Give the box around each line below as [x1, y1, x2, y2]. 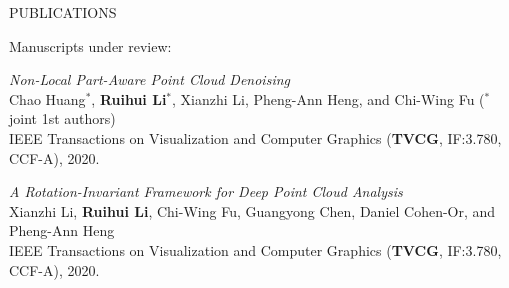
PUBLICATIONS [9, 2, 117, 22]
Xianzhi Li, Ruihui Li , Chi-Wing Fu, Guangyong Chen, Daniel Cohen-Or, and [9, 200, 496, 221]
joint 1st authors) [9, 108, 116, 129]
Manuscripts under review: [9, 35, 172, 56]
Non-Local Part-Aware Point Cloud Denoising [9, 69, 290, 90]
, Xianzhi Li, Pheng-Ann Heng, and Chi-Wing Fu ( [172, 88, 485, 109]
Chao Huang [9, 88, 86, 109]
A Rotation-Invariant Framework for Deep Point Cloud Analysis [9, 181, 403, 202]
